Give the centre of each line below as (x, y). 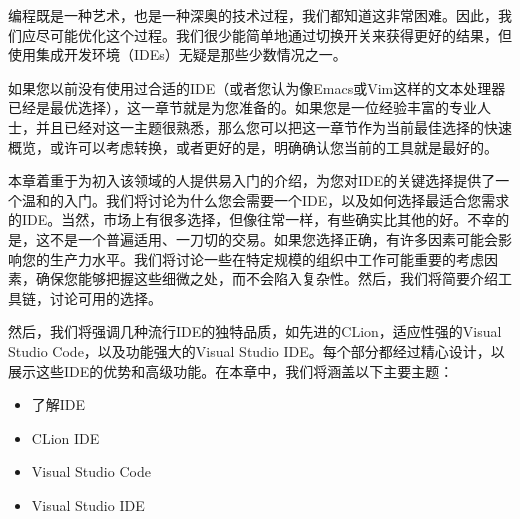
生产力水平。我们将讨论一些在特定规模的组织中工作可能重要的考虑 (266, 258)
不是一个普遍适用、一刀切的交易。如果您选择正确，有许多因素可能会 (273, 238)
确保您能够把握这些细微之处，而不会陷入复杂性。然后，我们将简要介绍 (266, 278)
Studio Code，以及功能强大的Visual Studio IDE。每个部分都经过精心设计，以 (256, 350)
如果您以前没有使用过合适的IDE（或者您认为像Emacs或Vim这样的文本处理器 (257, 87)
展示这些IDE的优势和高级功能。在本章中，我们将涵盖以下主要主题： (231, 370)
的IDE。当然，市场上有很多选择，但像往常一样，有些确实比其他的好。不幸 (252, 219)
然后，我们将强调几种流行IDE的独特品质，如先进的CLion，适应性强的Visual (255, 331)
